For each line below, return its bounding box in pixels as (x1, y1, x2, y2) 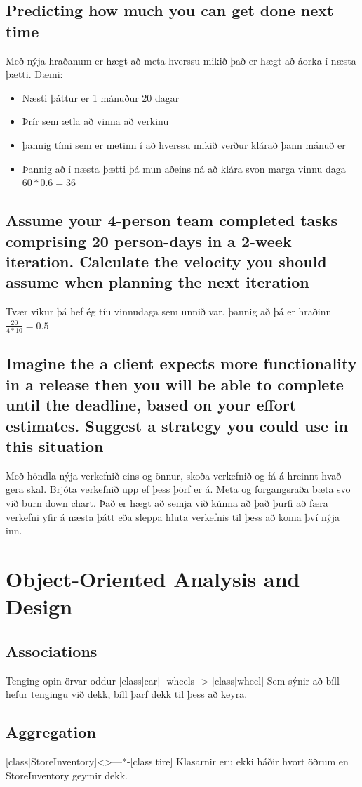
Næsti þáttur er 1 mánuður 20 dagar (22, 90, 180, 105)
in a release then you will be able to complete (6, 373, 344, 395)
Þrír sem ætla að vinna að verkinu (22, 114, 169, 128)
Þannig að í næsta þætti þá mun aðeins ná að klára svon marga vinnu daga (22, 161, 346, 176)
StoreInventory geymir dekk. (6, 767, 128, 782)
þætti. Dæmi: (6, 67, 63, 81)
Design (6, 592, 73, 621)
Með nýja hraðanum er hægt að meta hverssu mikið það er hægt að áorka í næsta (6, 53, 356, 67)
